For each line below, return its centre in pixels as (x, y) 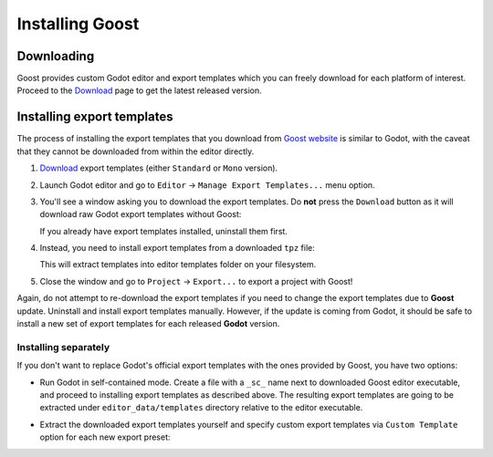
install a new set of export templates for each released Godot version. (148, 324)
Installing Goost (78, 24)
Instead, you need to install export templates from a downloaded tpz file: (177, 248)
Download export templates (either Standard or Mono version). (159, 168)
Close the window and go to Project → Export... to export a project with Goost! (196, 281)
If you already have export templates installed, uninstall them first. (163, 231)
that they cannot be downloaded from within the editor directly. (136, 151)
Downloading (56, 56)
